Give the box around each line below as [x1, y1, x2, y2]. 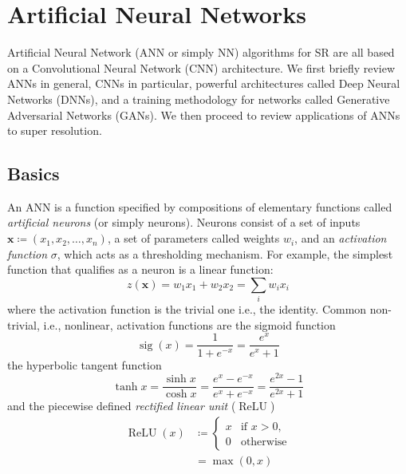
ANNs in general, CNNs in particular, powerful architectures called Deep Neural [7, 75, 400, 92]
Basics [7, 161, 60, 186]
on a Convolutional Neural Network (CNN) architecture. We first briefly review [7, 59, 396, 76]
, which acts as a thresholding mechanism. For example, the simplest [57, 245, 393, 262]
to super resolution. [7, 122, 102, 139]
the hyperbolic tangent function [7, 356, 162, 373]
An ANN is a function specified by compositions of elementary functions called [7, 198, 392, 215]
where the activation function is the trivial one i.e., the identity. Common [7, 301, 367, 318]
